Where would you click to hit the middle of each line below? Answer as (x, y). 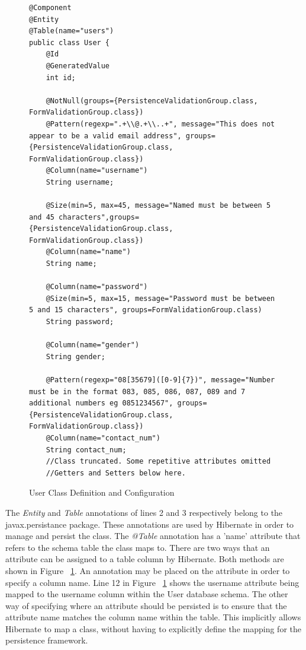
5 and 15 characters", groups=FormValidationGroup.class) (146, 310)
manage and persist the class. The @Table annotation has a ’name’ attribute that (153, 536)
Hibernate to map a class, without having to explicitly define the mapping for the (153, 628)
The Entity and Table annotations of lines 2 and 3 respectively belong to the (144, 512)
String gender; (75, 356)
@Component (50, 8)
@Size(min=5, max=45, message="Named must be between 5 (158, 206)
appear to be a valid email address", (105, 136)
